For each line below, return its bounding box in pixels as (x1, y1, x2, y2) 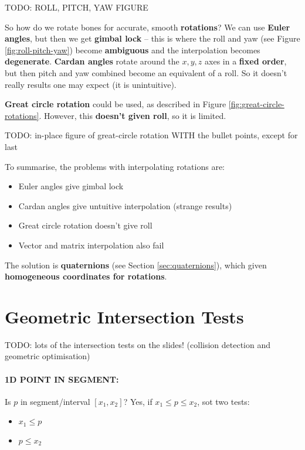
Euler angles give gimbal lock (18, 180, 124, 192)
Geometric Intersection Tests (5, 304, 244, 328)
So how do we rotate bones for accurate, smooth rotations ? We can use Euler (5, 21, 290, 33)
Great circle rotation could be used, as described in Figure (5, 98, 226, 110)
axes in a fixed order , (205, 55, 287, 67)
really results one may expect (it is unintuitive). (5, 78, 177, 90)
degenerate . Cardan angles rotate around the (5, 55, 179, 67)
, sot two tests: (197, 395, 250, 407)
